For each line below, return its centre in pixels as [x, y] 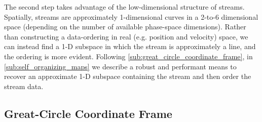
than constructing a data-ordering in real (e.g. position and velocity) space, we [126, 36]
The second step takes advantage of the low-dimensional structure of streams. [124, 7]
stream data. [24, 86]
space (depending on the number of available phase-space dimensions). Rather [125, 27]
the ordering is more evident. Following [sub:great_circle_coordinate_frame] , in [128, 56]
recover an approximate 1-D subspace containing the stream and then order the [128, 76]
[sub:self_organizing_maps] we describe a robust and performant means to [120, 66]
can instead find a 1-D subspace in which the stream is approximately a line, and [130, 46]
